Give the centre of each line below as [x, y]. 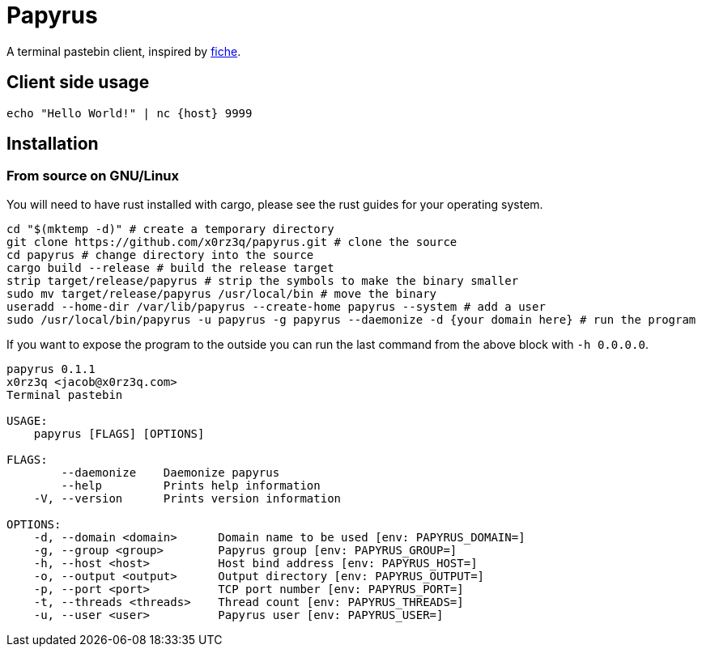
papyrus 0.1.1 [51, 369]
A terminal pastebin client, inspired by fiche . [124, 51]
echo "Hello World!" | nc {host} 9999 [130, 113]
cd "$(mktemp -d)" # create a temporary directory [170, 229]
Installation [53, 144]
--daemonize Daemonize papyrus [170, 472]
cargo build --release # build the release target [170, 267]
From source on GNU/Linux [93, 176]
